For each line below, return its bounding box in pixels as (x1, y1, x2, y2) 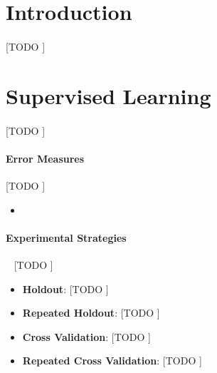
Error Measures (6, 150, 85, 165)
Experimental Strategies (6, 230, 127, 245)
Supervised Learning (6, 81, 211, 110)
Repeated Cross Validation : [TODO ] (22, 353, 202, 368)
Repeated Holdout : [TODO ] (22, 305, 160, 320)
